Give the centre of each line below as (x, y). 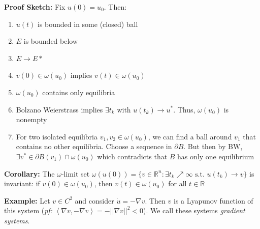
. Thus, (184, 109)
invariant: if (22, 183)
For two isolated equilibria (57, 136)
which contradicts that (132, 156)
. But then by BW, (213, 146)
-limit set (75, 173)
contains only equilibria (79, 92)
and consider (94, 200)
